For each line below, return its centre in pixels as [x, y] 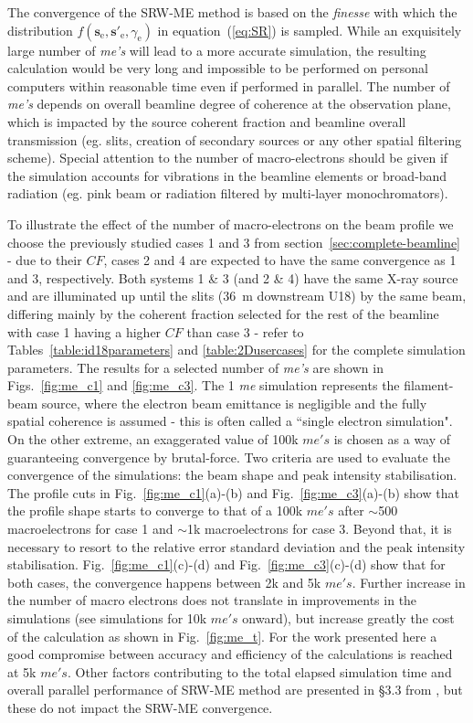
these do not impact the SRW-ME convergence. [140, 707]
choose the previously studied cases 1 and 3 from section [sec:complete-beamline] [234, 242]
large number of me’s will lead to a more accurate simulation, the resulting [217, 50]
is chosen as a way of [392, 439]
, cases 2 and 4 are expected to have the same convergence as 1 [280, 260]
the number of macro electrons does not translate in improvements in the [212, 600]
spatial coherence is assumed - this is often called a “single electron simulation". [230, 421]
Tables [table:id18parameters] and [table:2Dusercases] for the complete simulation [236, 350]
